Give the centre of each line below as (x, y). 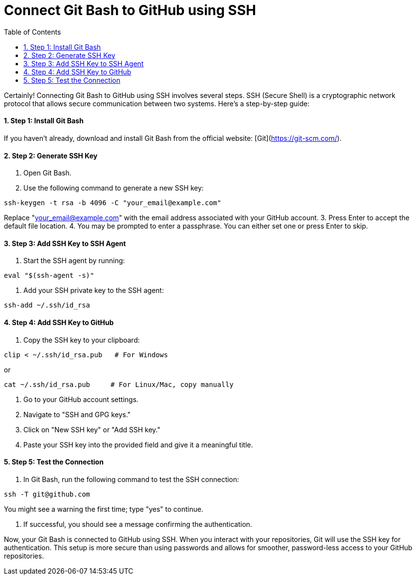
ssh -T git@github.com (47, 494)
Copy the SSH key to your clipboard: (82, 340)
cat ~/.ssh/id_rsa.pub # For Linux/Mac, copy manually (119, 384)
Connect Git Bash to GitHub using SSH (130, 10)
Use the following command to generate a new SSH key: (114, 188)
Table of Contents (33, 32)
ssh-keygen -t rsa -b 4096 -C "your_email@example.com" (113, 203)
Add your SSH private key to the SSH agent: (94, 290)
